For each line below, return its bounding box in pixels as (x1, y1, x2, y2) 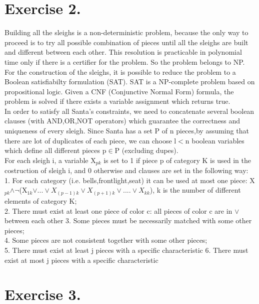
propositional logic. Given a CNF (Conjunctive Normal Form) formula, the (4, 86, 234, 96)
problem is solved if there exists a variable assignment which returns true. (4, 96, 230, 106)
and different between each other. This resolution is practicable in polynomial (4, 47, 242, 57)
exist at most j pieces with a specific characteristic (4, 254, 158, 265)
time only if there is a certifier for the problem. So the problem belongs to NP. (4, 56, 245, 67)
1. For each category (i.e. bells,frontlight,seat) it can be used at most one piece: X (4, 175, 255, 185)
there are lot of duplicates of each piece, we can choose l (4, 135, 176, 145)
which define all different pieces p (4, 145, 106, 156)
